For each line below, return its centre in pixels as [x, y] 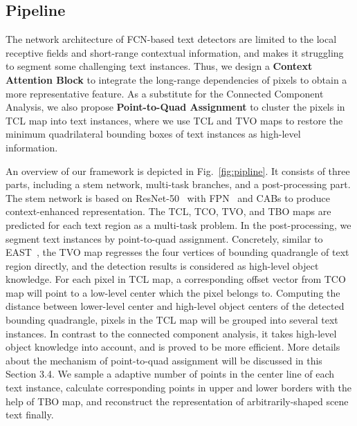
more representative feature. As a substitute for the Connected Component [165, 93]
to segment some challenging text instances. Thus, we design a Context [159, 66]
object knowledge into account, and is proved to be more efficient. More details [173, 347]
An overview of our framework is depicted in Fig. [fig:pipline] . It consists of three [178, 170]
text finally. [30, 415]
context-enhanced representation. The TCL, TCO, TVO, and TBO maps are [168, 211]
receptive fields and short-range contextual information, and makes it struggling [175, 52]
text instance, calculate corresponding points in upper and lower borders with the [178, 388]
